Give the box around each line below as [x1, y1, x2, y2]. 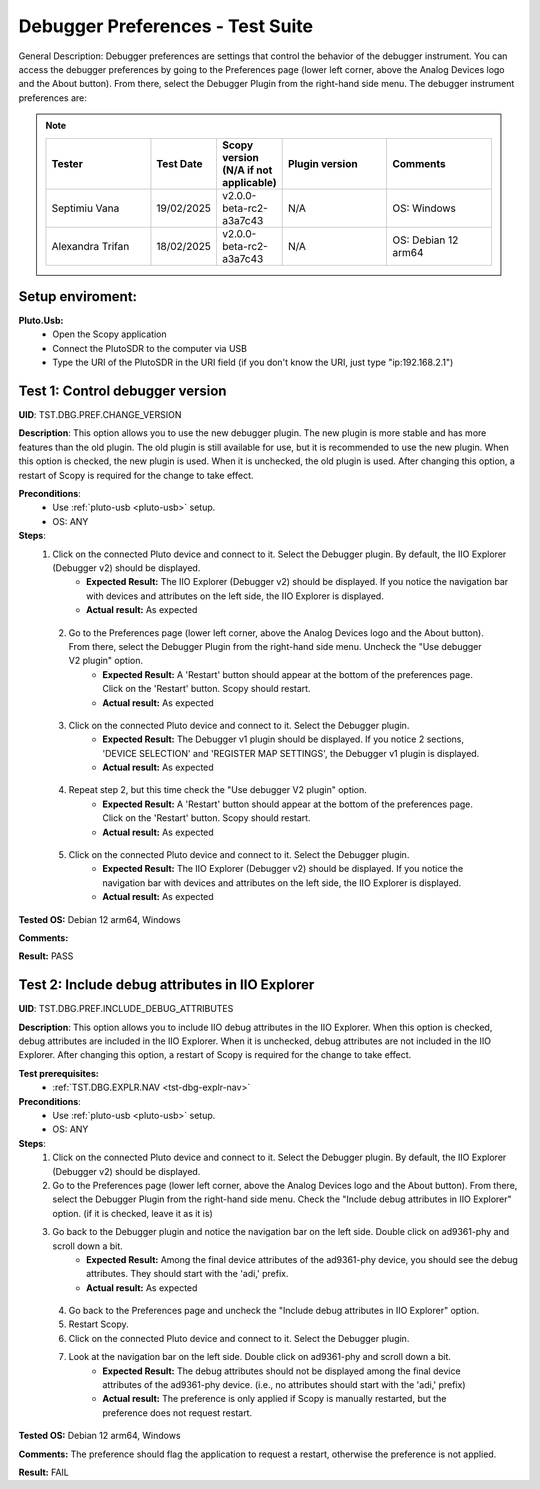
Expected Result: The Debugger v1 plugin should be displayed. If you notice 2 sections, [102, 733, 465, 745]
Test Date [156, 156, 203, 170]
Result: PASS [18, 950, 74, 962]
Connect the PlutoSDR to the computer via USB [52, 342, 247, 354]
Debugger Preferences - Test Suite [18, 15, 314, 37]
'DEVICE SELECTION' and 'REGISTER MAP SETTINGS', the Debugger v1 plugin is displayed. [102, 747, 480, 759]
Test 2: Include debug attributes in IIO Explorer [18, 976, 315, 994]
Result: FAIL [18, 1466, 69, 1478]
